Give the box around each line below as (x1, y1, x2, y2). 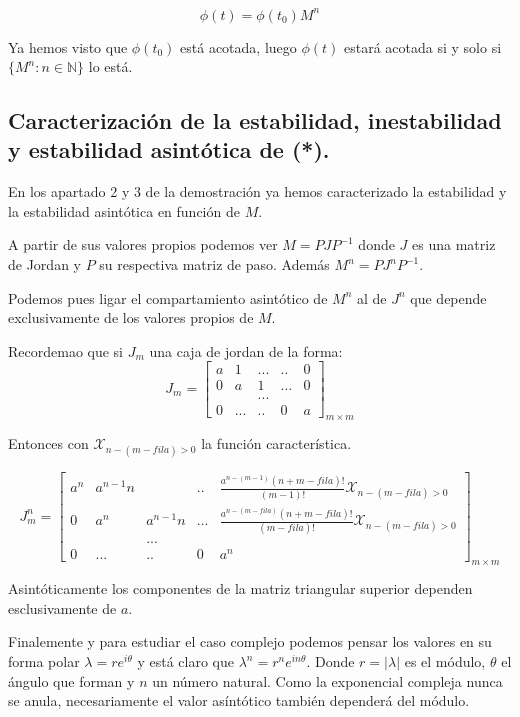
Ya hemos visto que (8, 36, 128, 57)
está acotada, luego (180, 36, 297, 57)
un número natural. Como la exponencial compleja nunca (152, 670, 503, 691)
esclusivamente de (8, 597, 117, 618)
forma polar (8, 651, 80, 672)
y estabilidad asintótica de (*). (8, 134, 330, 165)
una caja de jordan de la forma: (149, 340, 343, 361)
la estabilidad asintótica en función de (8, 200, 240, 221)
